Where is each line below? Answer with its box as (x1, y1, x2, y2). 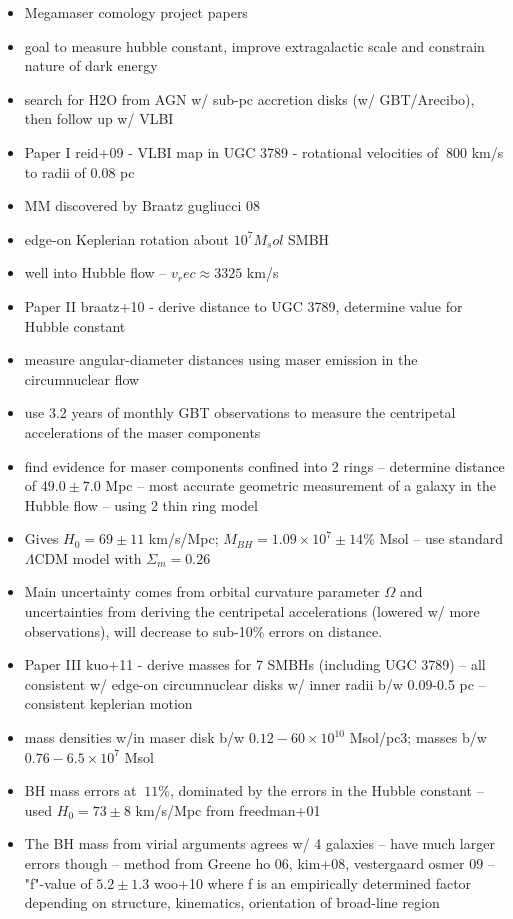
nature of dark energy (24, 55, 158, 76)
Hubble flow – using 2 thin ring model (24, 494, 258, 515)
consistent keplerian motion (24, 693, 193, 714)
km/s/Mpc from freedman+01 (135, 799, 321, 820)
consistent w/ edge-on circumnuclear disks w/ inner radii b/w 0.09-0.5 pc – (24, 673, 486, 694)
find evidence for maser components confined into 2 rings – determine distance (24, 455, 505, 476)
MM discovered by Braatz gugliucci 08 (24, 195, 261, 216)
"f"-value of (24, 872, 92, 893)
